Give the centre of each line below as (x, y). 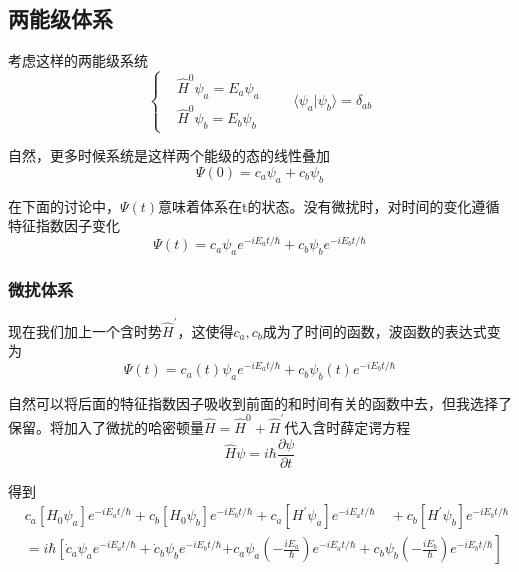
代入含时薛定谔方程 (347, 427)
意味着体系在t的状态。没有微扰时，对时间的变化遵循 (329, 205)
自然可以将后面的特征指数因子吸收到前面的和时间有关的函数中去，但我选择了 (260, 402)
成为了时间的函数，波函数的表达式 (374, 330)
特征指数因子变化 (64, 225)
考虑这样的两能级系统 (78, 60)
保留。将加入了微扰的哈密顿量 (106, 427)
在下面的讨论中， (64, 205)
